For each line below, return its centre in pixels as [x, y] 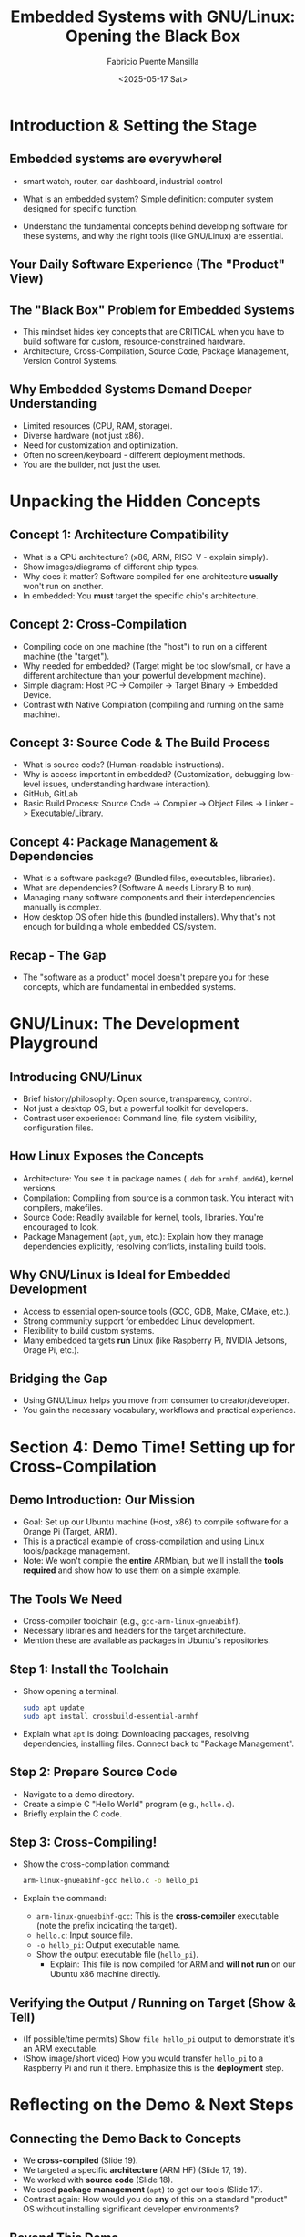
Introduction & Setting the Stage [133, 125]
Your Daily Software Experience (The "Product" [147, 265]
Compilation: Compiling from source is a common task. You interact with [158, 1198]
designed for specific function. [80, 208]
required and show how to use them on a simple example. [132, 1570]
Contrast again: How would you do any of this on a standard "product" [155, 2200]
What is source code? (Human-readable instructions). [123, 765]
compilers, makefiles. [62, 1207]
